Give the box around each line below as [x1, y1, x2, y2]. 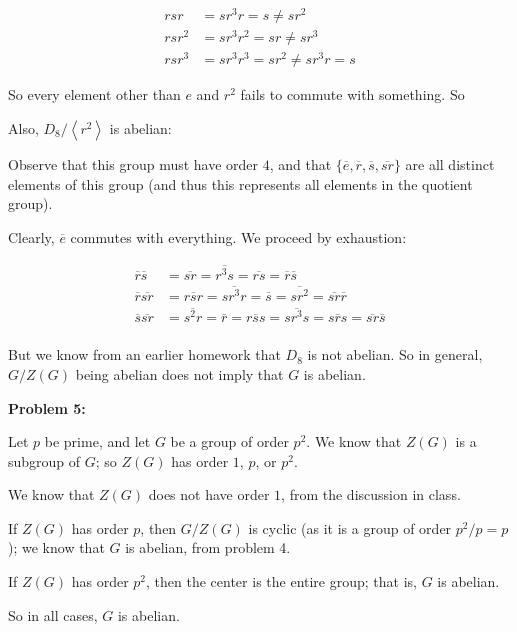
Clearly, [8, 226, 55, 247]
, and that [269, 153, 332, 174]
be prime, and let [44, 431, 151, 452]
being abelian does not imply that [75, 363, 284, 384]
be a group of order [170, 431, 289, 452]
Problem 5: [8, 397, 86, 418]
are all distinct [405, 153, 495, 174]
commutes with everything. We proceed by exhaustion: [70, 226, 407, 247]
